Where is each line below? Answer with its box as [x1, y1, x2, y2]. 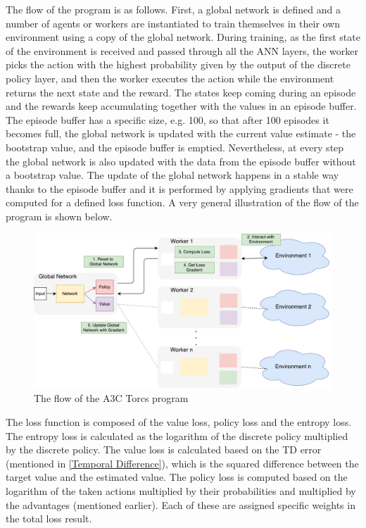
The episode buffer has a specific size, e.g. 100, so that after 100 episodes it [6, 112, 329, 127]
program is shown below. [6, 208, 113, 223]
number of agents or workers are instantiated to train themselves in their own [6, 15, 341, 30]
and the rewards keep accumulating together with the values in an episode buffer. [6, 99, 357, 113]
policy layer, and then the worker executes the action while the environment [6, 70, 334, 85]
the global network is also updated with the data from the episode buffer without [6, 153, 356, 168]
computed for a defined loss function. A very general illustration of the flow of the [6, 195, 359, 210]
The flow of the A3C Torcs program [34, 391, 189, 406]
